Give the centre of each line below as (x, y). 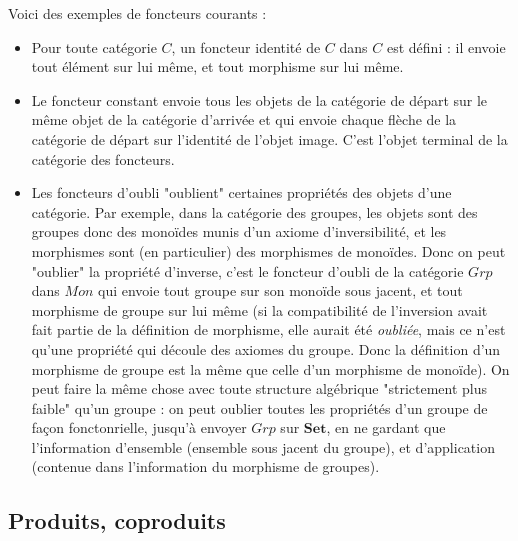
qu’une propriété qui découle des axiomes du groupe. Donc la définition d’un (266, 348)
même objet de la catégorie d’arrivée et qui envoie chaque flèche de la (244, 119)
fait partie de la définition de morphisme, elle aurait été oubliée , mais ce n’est (268, 329)
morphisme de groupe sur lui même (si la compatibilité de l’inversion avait (259, 309)
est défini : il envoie (446, 46)
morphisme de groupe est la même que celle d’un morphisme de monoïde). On (270, 368)
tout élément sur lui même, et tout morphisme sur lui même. (217, 66)
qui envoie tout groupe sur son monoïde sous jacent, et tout (280, 290)
